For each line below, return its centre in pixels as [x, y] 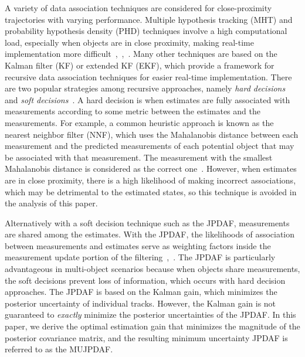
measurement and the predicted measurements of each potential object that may [150, 146]
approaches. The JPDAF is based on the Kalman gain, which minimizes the [141, 292]
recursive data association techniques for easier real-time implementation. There [148, 76]
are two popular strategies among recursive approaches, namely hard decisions [145, 88]
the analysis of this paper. [51, 203]
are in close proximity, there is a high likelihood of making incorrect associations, [150, 180]
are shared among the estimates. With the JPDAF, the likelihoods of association [150, 234]
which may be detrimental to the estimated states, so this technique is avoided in [151, 191]
